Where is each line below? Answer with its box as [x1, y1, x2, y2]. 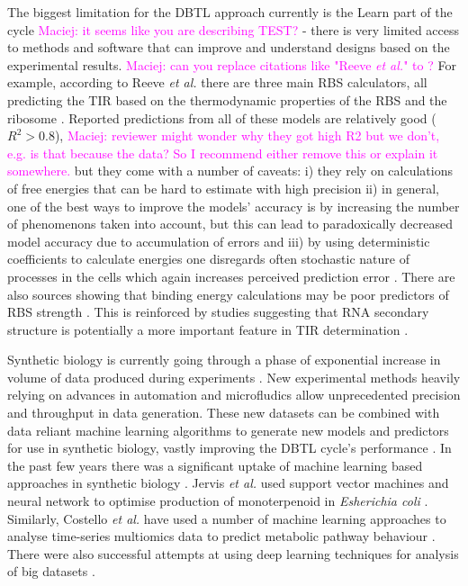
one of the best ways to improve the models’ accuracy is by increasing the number [7, 196, 460, 215]
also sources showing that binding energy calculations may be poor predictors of [7, 284, 449, 303]
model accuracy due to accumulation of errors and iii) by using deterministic [7, 231, 430, 250]
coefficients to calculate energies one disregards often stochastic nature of [7, 249, 410, 268]
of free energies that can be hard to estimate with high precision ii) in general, [7, 178, 439, 197]
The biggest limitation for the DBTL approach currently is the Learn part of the [7, 3, 453, 21]
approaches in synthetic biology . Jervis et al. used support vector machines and [7, 473, 449, 492]
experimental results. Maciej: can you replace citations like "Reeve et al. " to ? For [7, 55, 456, 74]
